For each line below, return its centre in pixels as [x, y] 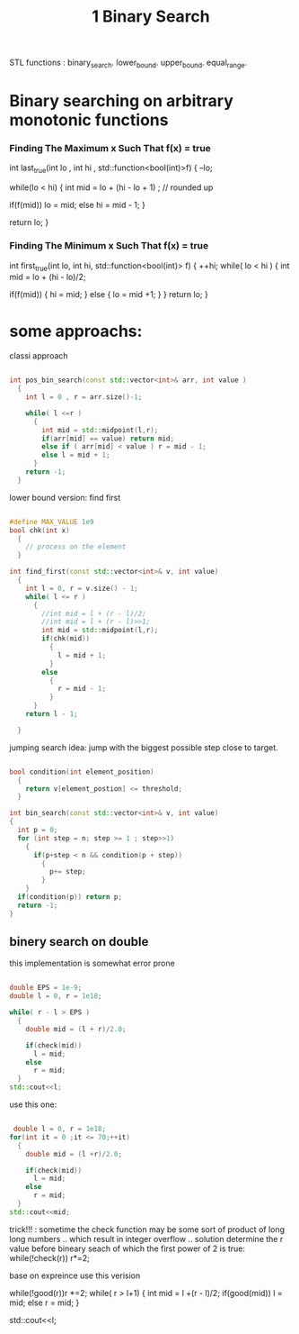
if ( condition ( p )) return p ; [70, 897]
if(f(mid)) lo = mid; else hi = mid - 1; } [77, 205]
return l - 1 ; [52, 714]
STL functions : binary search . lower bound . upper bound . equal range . [128, 63]
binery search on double [79, 942]
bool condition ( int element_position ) [82, 772]
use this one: [33, 1104]
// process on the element [76, 547]
